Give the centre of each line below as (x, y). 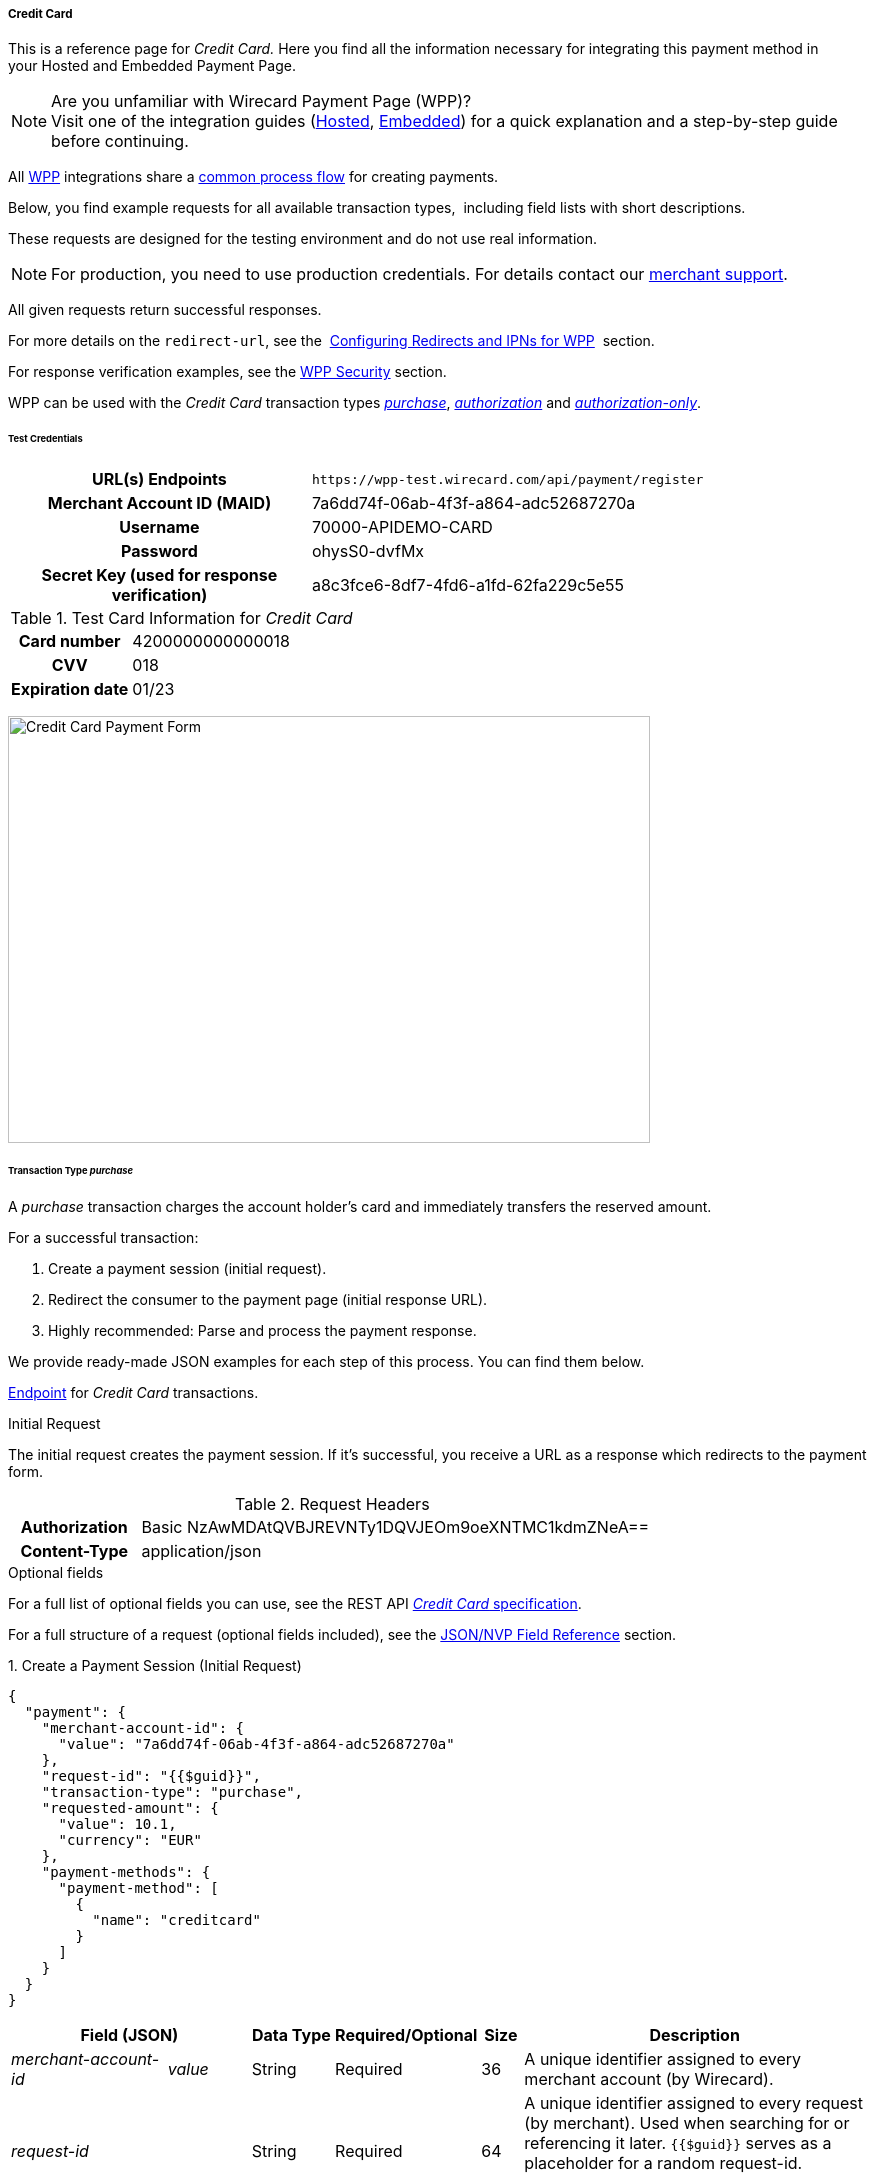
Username (159, 527)
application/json (201, 1550)
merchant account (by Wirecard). (649, 2078)
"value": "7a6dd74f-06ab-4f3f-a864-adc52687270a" (256, 1743)
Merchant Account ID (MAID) (159, 503)
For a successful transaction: (103, 1237)
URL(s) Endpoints (159, 479)
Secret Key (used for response (159, 575)
